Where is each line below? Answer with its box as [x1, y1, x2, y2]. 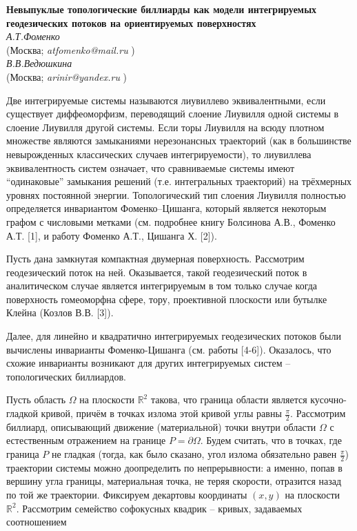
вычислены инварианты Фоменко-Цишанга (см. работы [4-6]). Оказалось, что [6, 342, 331, 356]
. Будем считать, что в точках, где [200, 433, 342, 447]
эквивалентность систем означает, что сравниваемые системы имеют [6, 160, 295, 175]
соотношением [6, 514, 67, 529]
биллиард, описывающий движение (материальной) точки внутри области [6, 419, 316, 434]
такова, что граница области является [150, 392, 307, 407]
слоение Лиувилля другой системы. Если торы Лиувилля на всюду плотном [6, 119, 325, 134]
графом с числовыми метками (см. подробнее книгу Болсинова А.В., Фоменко [6, 214, 336, 229]
